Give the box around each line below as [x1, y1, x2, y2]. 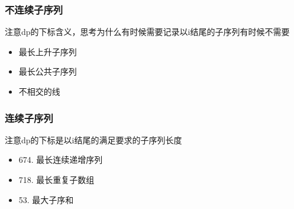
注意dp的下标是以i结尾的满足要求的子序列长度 [5, 133, 182, 146]
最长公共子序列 [18, 65, 77, 78]
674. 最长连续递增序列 [18, 153, 103, 166]
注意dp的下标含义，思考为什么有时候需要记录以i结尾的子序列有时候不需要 [5, 25, 290, 38]
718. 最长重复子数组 [18, 173, 95, 185]
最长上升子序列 [18, 45, 77, 57]
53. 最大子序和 [18, 193, 74, 205]
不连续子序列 [5, 2, 63, 17]
